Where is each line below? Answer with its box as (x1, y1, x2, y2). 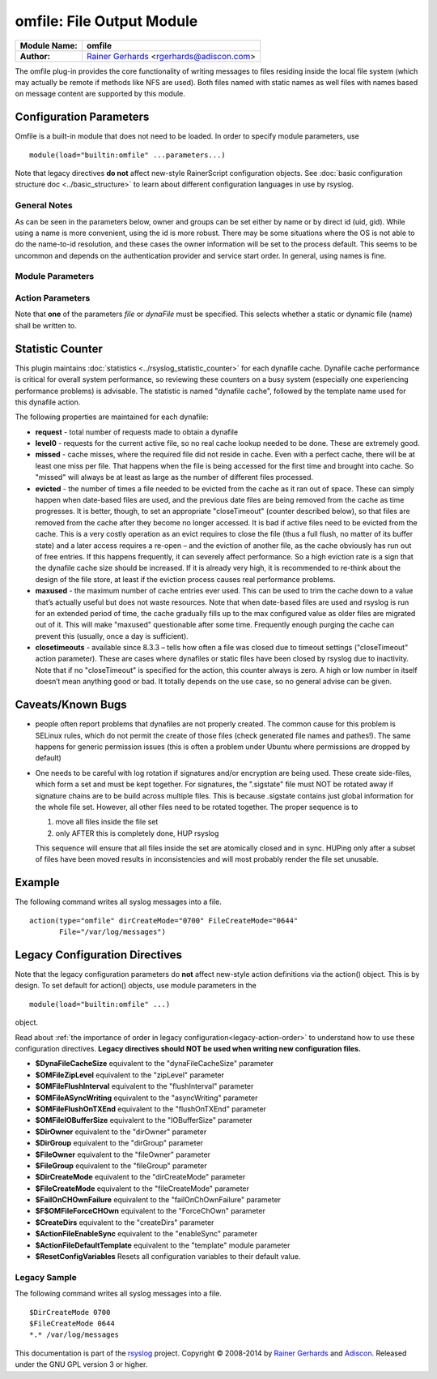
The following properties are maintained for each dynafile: (15, 412, 210, 422)
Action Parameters (15, 293, 91, 304)
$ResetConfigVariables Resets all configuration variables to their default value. (35, 1252, 301, 1261)
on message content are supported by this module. (15, 89, 185, 99)
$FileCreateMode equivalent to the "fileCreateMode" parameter (35, 1184, 250, 1193)
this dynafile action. (15, 397, 81, 407)
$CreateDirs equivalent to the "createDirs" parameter (35, 1217, 214, 1227)
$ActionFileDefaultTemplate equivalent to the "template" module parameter (35, 1240, 291, 1250)
